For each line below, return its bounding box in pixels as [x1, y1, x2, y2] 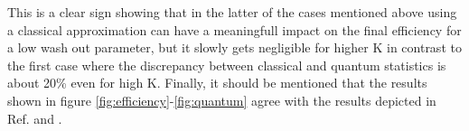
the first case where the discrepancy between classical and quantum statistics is [7, 55, 446, 74]
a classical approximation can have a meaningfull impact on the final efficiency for [7, 20, 462, 39]
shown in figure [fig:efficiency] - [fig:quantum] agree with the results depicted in [7, 90, 436, 109]
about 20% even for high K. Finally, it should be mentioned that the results [7, 73, 427, 92]
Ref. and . [7, 108, 62, 127]
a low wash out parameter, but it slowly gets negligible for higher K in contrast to [7, 38, 462, 57]
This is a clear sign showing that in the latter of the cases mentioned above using [7, 3, 457, 21]
